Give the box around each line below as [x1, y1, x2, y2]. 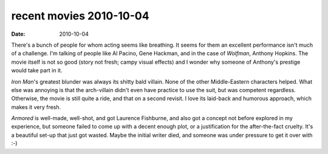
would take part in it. [11, 67, 63, 74]
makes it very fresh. [11, 103, 61, 110]
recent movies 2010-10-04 [11, 9, 149, 22]
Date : [11, 30, 26, 38]
